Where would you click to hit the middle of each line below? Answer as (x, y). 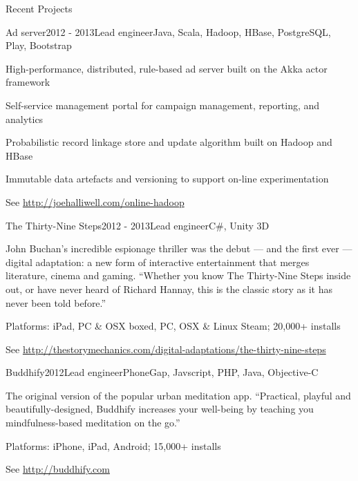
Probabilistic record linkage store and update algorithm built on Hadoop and (169, 142)
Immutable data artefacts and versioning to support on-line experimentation (167, 179)
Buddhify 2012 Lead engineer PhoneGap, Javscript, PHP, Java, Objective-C (162, 372)
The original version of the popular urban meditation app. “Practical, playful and (178, 395)
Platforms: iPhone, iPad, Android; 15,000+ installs (113, 445)
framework (28, 82)
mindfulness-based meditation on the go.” (93, 423)
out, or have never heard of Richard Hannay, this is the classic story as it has (169, 289)
